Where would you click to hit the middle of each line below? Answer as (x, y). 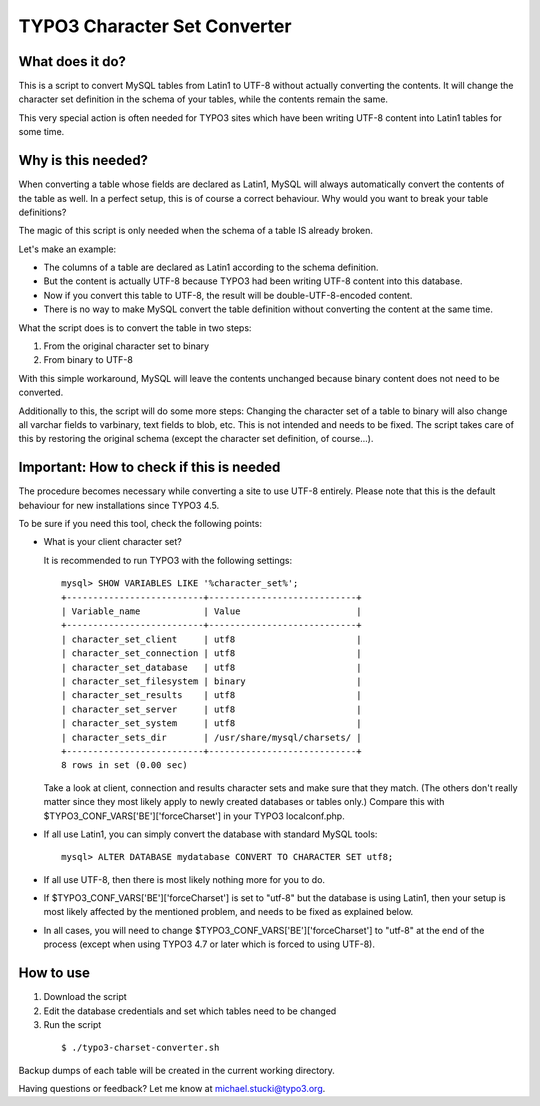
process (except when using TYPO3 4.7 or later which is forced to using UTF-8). (209, 944)
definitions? (42, 212)
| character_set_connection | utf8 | (211, 653)
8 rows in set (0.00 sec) (125, 765)
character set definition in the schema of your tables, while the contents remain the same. (203, 99)
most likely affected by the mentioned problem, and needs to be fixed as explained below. (228, 912)
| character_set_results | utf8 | (211, 695)
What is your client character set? (112, 542)
